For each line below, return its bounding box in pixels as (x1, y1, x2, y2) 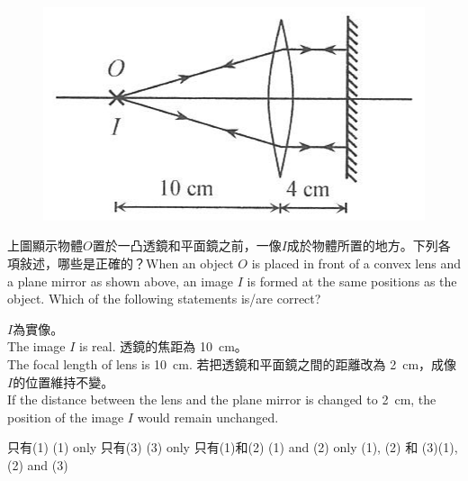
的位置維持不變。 (13, 372, 114, 391)
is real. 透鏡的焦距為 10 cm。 (79, 337, 247, 356)
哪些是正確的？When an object (57, 253, 234, 272)
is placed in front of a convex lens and (251, 253, 462, 272)
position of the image (7, 407, 124, 426)
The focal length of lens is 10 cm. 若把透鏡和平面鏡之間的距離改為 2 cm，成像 (7, 354, 457, 373)
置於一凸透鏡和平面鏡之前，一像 (92, 236, 282, 255)
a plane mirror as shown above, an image (7, 271, 234, 290)
